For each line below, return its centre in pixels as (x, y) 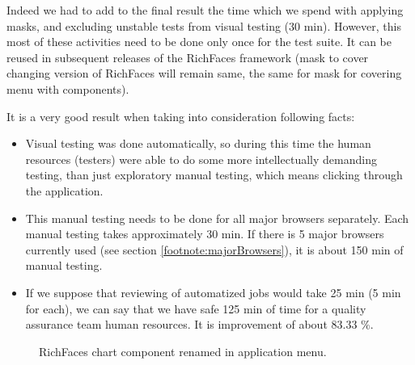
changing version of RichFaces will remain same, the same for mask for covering (204, 73)
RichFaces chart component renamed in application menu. (183, 351)
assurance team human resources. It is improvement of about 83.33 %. (199, 324)
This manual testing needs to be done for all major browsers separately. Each (217, 218)
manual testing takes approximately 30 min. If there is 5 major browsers (205, 234)
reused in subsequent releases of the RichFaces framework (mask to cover (188, 57)
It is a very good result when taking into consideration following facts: (181, 116)
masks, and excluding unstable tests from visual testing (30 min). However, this (204, 25)
